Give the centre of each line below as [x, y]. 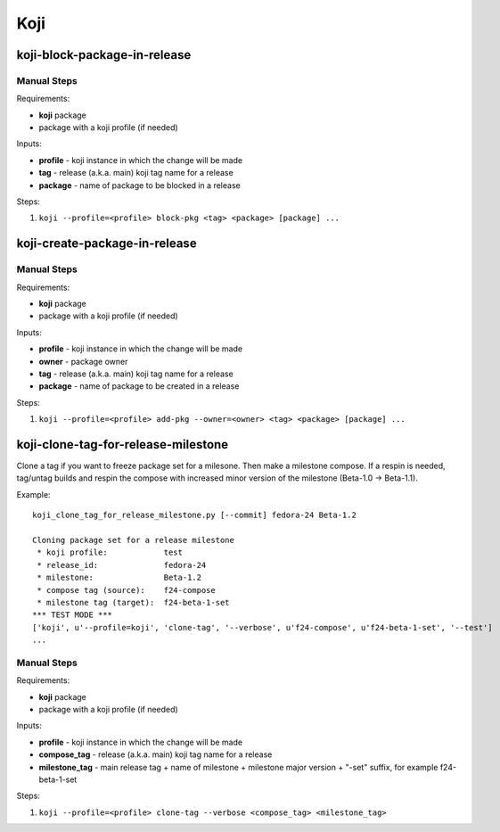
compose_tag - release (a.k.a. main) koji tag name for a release [156, 754]
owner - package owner [83, 361]
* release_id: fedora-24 [122, 565]
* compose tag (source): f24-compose [126, 590]
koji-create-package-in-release [107, 244]
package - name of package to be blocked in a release [139, 185]
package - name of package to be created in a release [139, 386]
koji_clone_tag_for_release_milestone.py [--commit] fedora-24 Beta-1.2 [194, 515]
